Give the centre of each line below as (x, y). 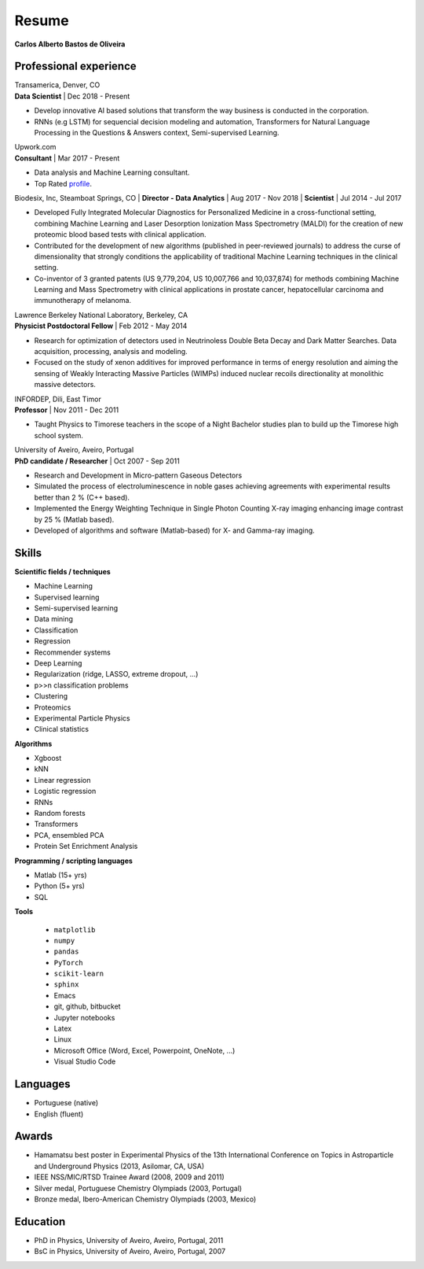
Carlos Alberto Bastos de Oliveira (70, 44)
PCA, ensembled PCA (69, 835)
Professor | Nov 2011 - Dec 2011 (67, 410)
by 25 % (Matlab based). (74, 519)
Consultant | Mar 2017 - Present (67, 158)
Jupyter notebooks (84, 1017)
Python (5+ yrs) (60, 886)
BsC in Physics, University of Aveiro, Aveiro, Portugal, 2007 (130, 1252)
